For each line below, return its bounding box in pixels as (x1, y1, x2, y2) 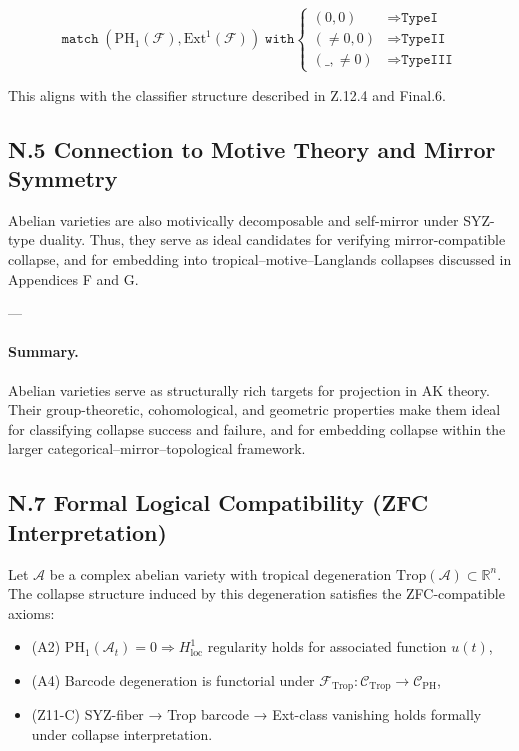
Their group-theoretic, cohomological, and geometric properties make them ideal (8, 399, 501, 420)
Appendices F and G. (8, 268, 139, 289)
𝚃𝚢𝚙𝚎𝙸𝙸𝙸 (401, 53, 453, 68)
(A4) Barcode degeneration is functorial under (31, 669, 315, 690)
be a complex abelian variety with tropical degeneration (49, 563, 392, 584)
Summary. (8, 341, 79, 362)
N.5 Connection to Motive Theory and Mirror (8, 133, 496, 164)
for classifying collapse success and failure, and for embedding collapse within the (8, 418, 506, 439)
